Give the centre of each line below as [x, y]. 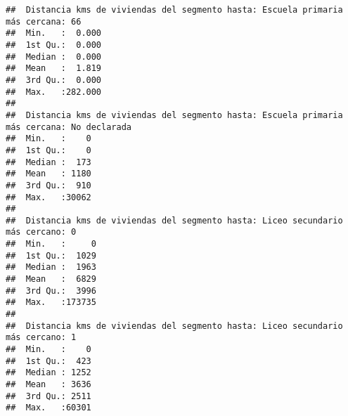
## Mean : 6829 [51, 279]
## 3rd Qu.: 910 [49, 185]
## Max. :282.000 [54, 92]
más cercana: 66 [44, 21]
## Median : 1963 [51, 267]
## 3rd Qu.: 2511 [49, 396]
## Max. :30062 [49, 197]
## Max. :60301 [49, 408]
